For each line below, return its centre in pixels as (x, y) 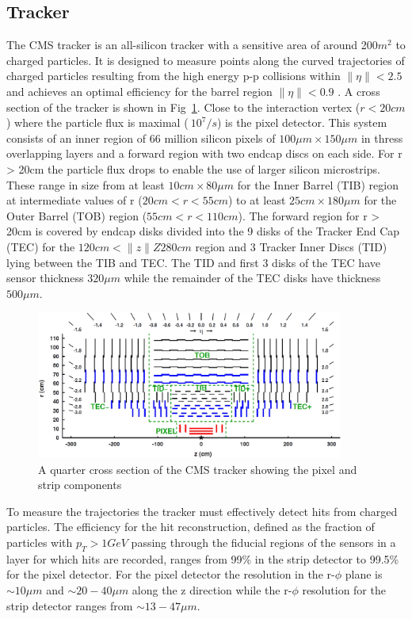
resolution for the (344, 589)
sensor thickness (45, 278)
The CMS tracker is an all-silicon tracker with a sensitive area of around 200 (192, 45)
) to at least (257, 200)
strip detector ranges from (70, 605)
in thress (382, 138)
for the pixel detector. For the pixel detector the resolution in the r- (171, 574)
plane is (364, 574)
